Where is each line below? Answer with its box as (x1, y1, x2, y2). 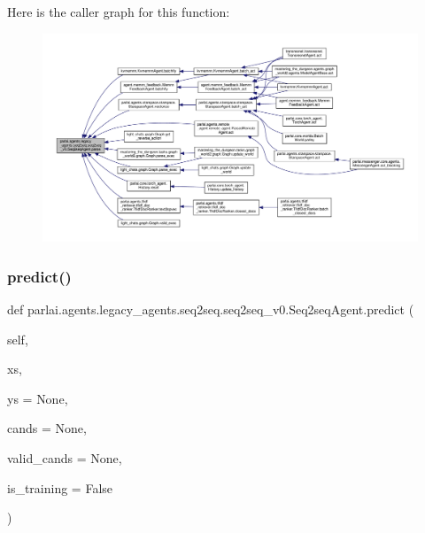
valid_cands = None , (7, 448, 122, 467)
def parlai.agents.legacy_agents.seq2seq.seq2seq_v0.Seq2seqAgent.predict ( (7, 300, 414, 318)
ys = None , (7, 389, 68, 407)
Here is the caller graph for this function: (7, 3, 230, 20)
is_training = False (7, 478, 113, 497)
